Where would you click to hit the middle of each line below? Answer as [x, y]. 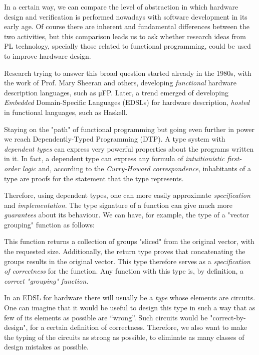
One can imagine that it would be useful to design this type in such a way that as [130, 308]
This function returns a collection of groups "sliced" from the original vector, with [129, 241]
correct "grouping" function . [46, 280]
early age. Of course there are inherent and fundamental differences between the [127, 26]
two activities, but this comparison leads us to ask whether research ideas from [125, 36]
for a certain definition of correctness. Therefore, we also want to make [138, 327]
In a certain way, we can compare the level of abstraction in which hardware [121, 7]
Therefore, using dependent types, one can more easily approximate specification [127, 195]
